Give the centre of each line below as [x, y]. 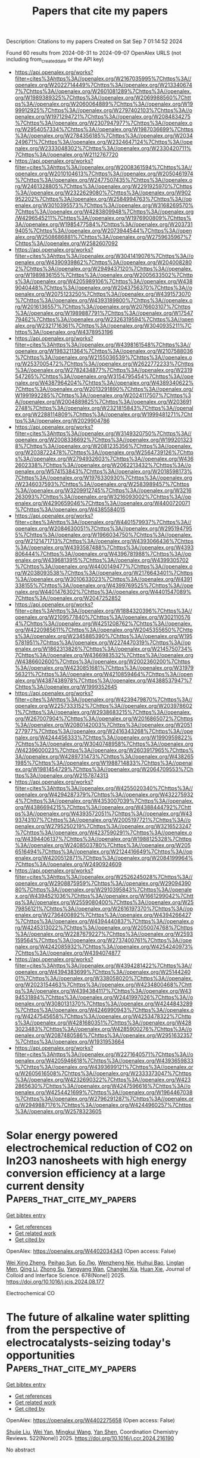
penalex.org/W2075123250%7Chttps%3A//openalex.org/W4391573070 [103, 294]
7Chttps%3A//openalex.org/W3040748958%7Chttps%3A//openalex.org [104, 744]
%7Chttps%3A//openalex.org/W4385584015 [70, 509]
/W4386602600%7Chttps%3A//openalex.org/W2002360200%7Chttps [102, 661]
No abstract [21, 1450]
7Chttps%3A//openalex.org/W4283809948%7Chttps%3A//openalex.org [104, 211]
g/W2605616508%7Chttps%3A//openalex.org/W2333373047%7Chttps [103, 1073]
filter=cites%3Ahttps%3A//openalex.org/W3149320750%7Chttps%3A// [103, 433]
